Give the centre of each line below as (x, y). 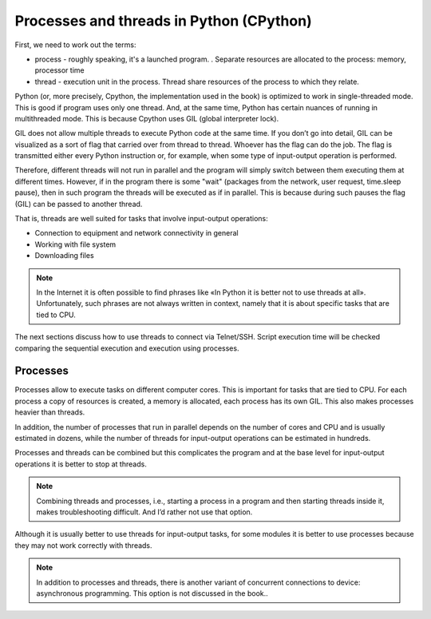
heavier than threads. (50, 412)
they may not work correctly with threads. (83, 545)
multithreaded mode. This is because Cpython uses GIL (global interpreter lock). (147, 118)
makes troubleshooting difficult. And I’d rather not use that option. (144, 512)
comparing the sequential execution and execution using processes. (127, 348)
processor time (59, 70)
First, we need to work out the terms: (75, 45)
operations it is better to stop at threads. (81, 464)
